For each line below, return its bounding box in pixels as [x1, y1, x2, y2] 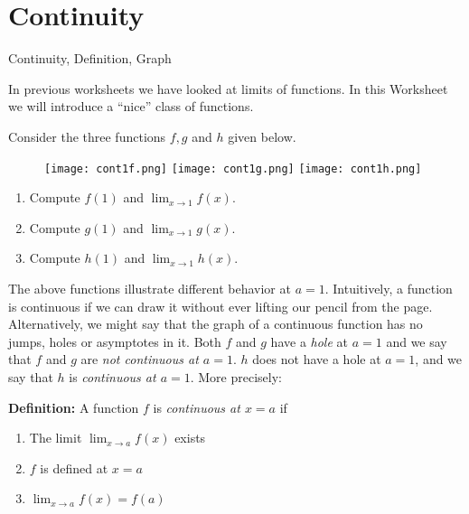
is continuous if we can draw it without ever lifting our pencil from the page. [8, 296, 433, 315]
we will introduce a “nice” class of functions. [8, 97, 254, 116]
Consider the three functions [8, 126, 166, 145]
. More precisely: [190, 367, 282, 386]
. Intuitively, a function [324, 278, 453, 297]
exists [174, 428, 206, 447]
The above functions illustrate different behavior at [8, 278, 291, 297]
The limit [29, 428, 82, 447]
